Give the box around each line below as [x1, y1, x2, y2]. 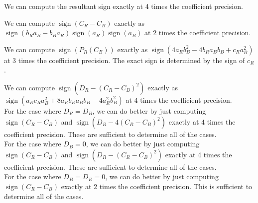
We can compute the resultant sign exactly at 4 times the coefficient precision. [4, 1, 243, 11]
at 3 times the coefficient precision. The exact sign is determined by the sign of [4, 55, 245, 65]
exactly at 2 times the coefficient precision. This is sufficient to [61, 181, 253, 191]
